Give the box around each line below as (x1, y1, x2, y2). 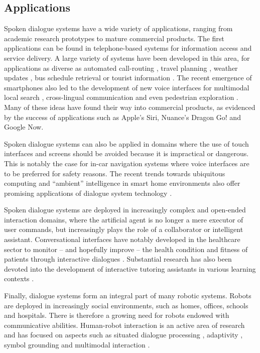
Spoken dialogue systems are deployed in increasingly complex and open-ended (4, 204, 246, 215)
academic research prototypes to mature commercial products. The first (4, 33, 224, 43)
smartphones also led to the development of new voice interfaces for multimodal (4, 82, 249, 92)
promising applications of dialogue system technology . (4, 187, 172, 198)
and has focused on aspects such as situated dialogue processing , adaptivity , (4, 329, 243, 340)
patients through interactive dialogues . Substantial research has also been (4, 254, 232, 264)
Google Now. (4, 122, 44, 132)
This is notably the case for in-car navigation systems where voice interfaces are (4, 158, 249, 168)
